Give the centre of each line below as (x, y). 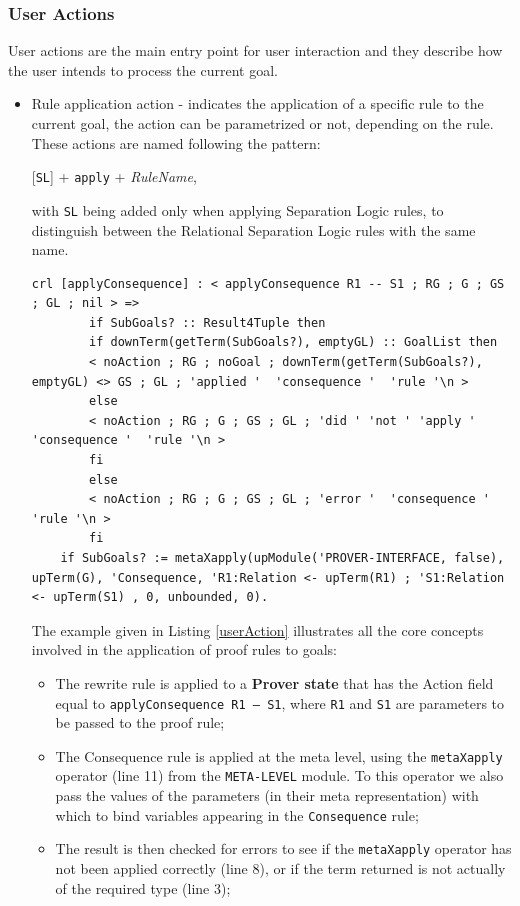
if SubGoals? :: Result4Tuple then (207, 322)
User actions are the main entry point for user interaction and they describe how (255, 50)
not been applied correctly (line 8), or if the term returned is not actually (280, 868)
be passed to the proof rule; (140, 722)
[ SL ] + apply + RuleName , (114, 176)
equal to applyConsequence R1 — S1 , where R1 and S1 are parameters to (280, 702)
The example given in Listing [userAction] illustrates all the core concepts (257, 629)
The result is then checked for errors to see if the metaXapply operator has (283, 848)
